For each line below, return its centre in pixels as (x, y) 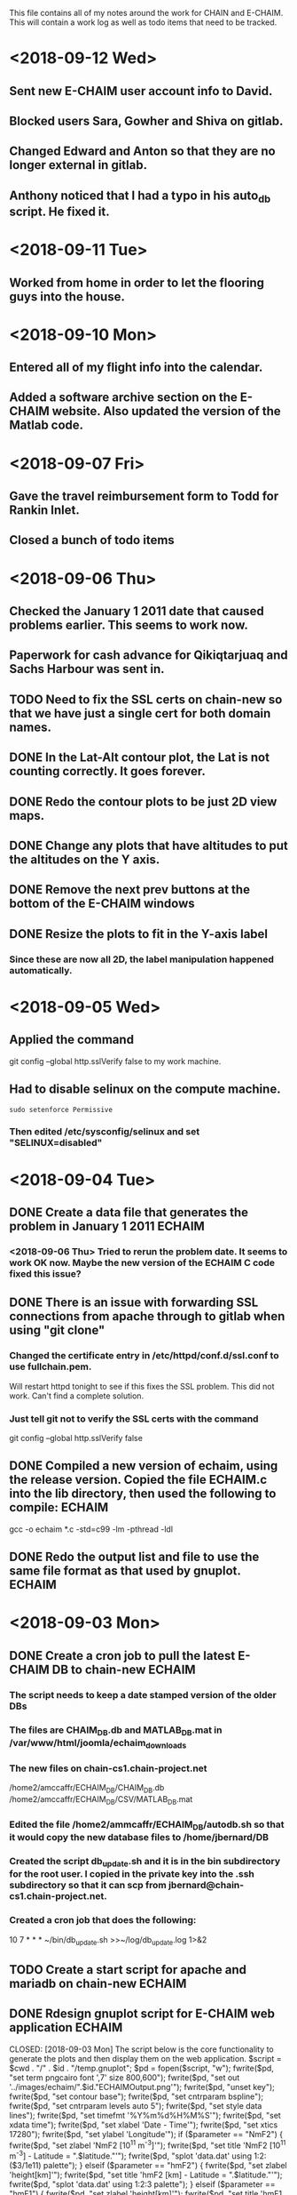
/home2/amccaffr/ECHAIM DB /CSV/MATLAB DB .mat (101, 1800)
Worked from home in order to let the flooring (137, 282)
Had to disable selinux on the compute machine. (145, 1089)
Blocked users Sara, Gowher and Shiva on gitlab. (146, 120)
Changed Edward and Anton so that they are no (143, 152)
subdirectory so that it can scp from (88, 1886)
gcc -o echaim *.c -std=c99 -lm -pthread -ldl (91, 1529)
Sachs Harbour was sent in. (87, 669)
